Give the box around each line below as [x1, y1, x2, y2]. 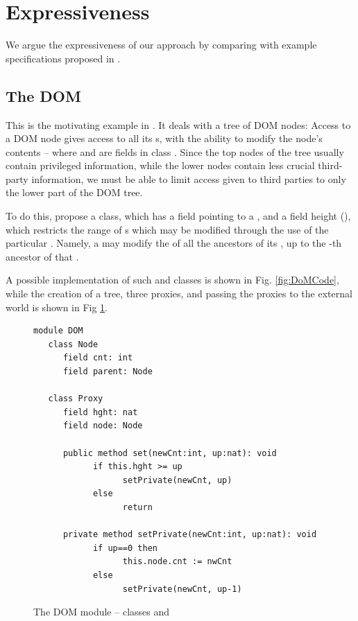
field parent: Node [62, 367, 153, 377]
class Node [48, 339, 99, 349]
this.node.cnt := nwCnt [122, 557, 232, 567]
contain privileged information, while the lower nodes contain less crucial [6, 158, 315, 173]
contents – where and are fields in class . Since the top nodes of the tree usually [6, 144, 344, 159]
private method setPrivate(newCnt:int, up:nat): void [62, 530, 317, 540]
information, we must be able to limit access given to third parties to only [31, 171, 346, 186]
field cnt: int [62, 353, 133, 363]
